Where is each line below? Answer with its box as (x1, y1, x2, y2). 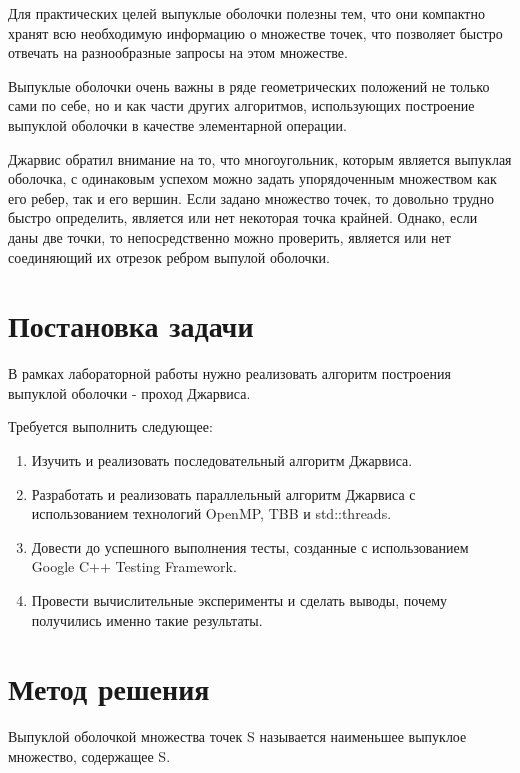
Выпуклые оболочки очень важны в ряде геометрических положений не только (8, 75, 490, 96)
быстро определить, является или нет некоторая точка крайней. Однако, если (8, 207, 478, 228)
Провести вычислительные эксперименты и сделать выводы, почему (31, 590, 447, 610)
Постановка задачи (8, 305, 254, 346)
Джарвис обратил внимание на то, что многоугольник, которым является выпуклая (8, 148, 512, 169)
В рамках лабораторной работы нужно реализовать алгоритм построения (8, 363, 451, 384)
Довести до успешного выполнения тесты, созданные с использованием (31, 536, 469, 557)
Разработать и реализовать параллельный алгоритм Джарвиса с (31, 483, 416, 504)
